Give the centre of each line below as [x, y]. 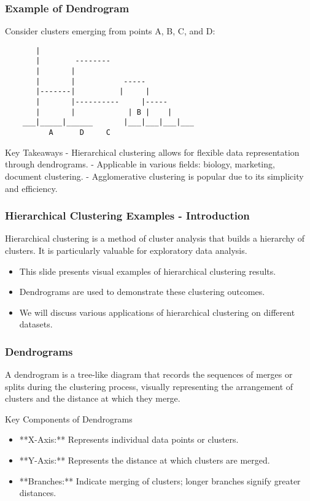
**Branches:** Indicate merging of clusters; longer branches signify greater [160, 480]
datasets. [36, 324]
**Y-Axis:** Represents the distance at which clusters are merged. [145, 460]
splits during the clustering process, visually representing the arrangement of [149, 386]
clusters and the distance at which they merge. [93, 398]
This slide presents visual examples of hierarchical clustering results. [148, 271]
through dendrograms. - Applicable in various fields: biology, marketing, [140, 164]
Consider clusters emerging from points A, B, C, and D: [110, 31]
